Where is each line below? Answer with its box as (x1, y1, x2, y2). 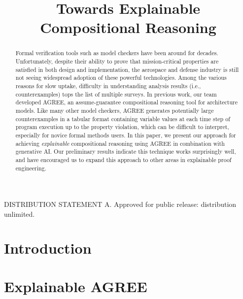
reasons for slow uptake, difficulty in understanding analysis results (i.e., (15, 81, 201, 90)
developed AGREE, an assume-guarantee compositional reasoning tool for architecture (15, 98, 238, 106)
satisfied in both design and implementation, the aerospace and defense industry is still (15, 65, 239, 73)
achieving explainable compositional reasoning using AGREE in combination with (15, 139, 225, 147)
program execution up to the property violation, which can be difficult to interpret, (15, 123, 229, 131)
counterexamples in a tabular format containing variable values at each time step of (15, 114, 230, 123)
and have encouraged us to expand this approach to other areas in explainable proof (15, 155, 232, 164)
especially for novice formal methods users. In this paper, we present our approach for (15, 131, 236, 139)
